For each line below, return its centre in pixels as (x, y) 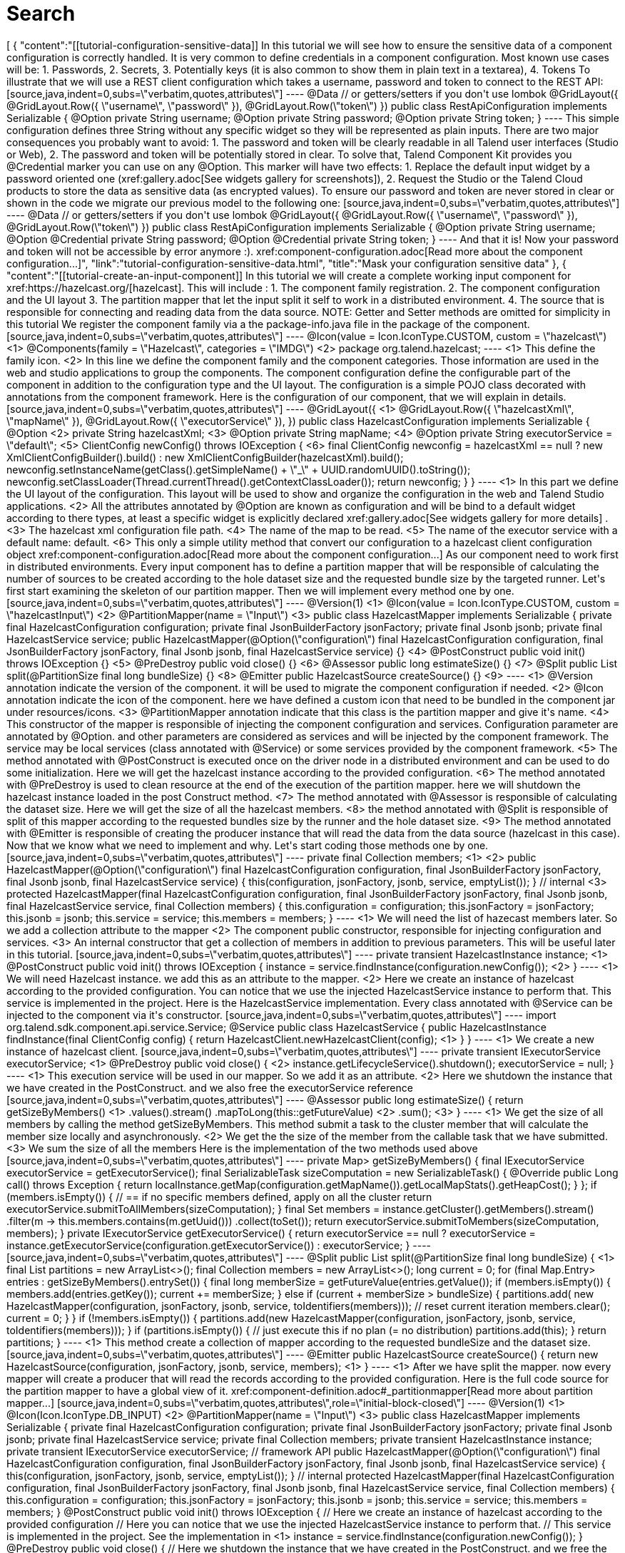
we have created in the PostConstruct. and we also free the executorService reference (210, 1087)
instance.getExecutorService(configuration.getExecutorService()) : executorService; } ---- (219, 1245)
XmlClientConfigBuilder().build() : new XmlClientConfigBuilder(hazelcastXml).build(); (205, 457)
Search (41, 14)
